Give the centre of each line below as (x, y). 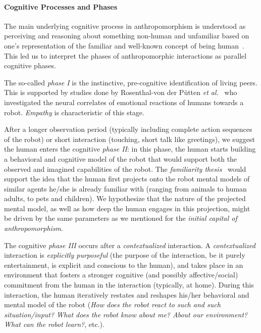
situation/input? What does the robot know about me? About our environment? (126, 314)
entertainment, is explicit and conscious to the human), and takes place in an (124, 265)
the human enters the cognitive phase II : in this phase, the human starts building (130, 149)
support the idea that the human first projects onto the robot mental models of (127, 179)
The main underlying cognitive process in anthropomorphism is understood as (125, 26)
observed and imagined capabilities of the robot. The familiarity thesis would (125, 169)
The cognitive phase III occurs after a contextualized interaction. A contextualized (130, 245)
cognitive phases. (30, 65)
